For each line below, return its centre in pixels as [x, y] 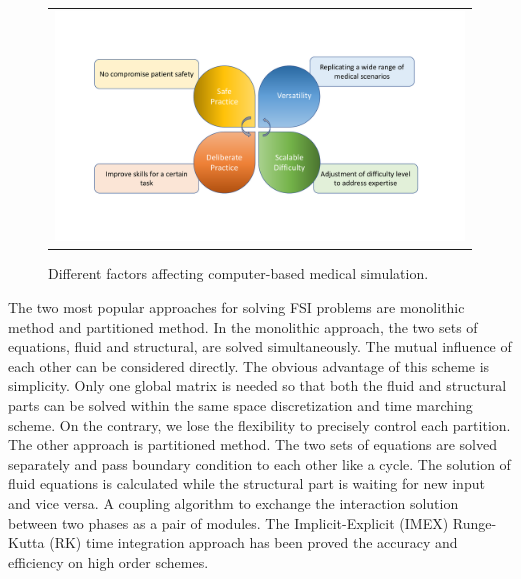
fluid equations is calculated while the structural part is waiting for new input [246, 483]
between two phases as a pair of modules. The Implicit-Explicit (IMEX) [228, 522]
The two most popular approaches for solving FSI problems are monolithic [236, 307]
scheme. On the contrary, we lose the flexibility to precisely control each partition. [259, 424]
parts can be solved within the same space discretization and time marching [240, 405]
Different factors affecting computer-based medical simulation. [238, 273]
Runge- [474, 522]
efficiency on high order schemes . [108, 561]
